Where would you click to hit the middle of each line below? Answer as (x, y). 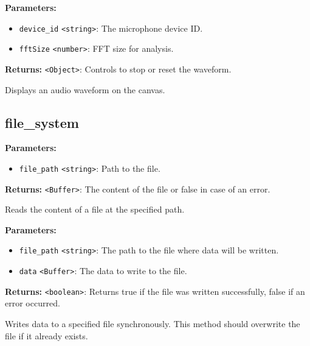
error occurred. (33, 303)
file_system (42, 122)
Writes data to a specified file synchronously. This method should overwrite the (153, 324)
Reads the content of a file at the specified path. (95, 209)
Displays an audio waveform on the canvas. (85, 89)
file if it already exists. (46, 335)
